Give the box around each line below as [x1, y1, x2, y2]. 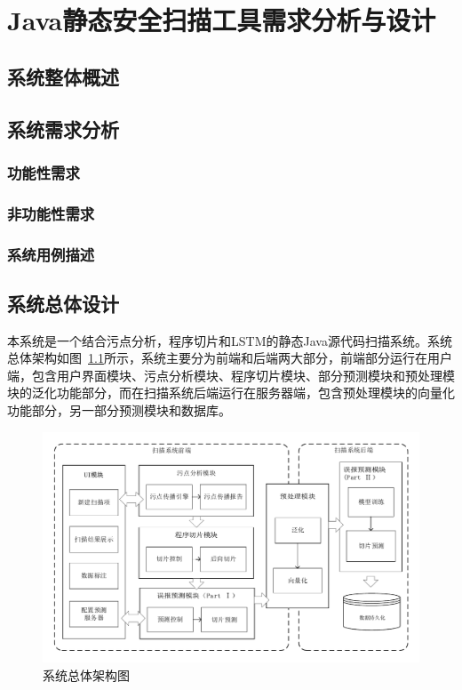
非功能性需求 [7, 202, 95, 224]
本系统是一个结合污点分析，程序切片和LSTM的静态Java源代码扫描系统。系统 [7, 331, 452, 349]
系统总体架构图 [43, 665, 130, 684]
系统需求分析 [7, 115, 119, 142]
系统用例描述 [7, 243, 95, 265]
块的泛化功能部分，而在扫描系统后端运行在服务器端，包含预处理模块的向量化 [7, 383, 455, 402]
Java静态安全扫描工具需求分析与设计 [7, 2, 436, 38]
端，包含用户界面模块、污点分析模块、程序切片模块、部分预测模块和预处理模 [7, 365, 455, 384]
